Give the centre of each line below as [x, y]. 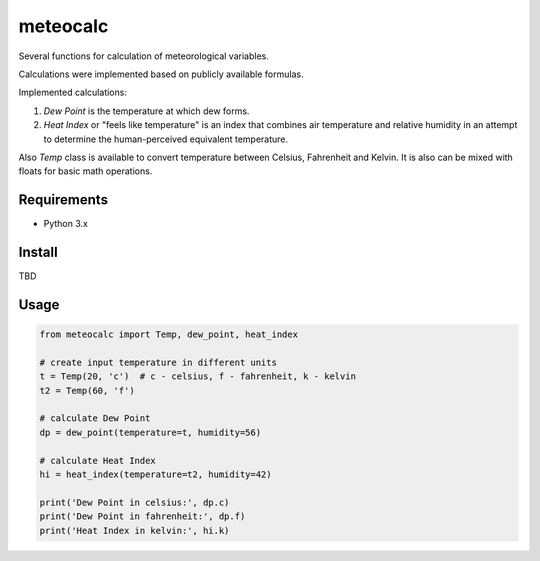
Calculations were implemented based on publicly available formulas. [161, 74]
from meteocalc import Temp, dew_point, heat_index [169, 334]
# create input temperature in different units [158, 362]
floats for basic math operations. [85, 171]
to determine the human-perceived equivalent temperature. [166, 139]
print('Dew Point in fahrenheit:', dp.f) [142, 516]
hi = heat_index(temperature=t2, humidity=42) [155, 474]
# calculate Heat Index [98, 460]
